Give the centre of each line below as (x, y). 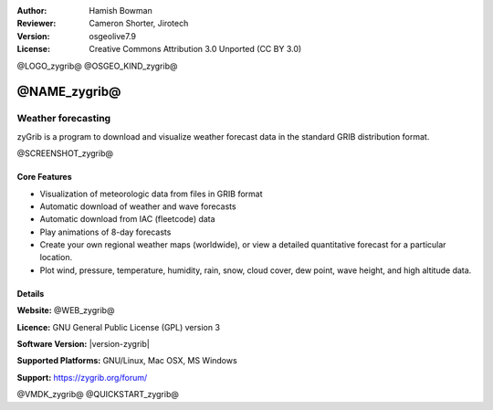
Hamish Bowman (121, 11)
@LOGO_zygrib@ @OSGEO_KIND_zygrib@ (97, 66)
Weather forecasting (64, 119)
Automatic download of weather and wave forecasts (138, 206)
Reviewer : (37, 24)
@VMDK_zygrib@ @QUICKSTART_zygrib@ (98, 394)
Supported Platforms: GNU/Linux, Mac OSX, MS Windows (127, 361)
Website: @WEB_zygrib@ (66, 310)
